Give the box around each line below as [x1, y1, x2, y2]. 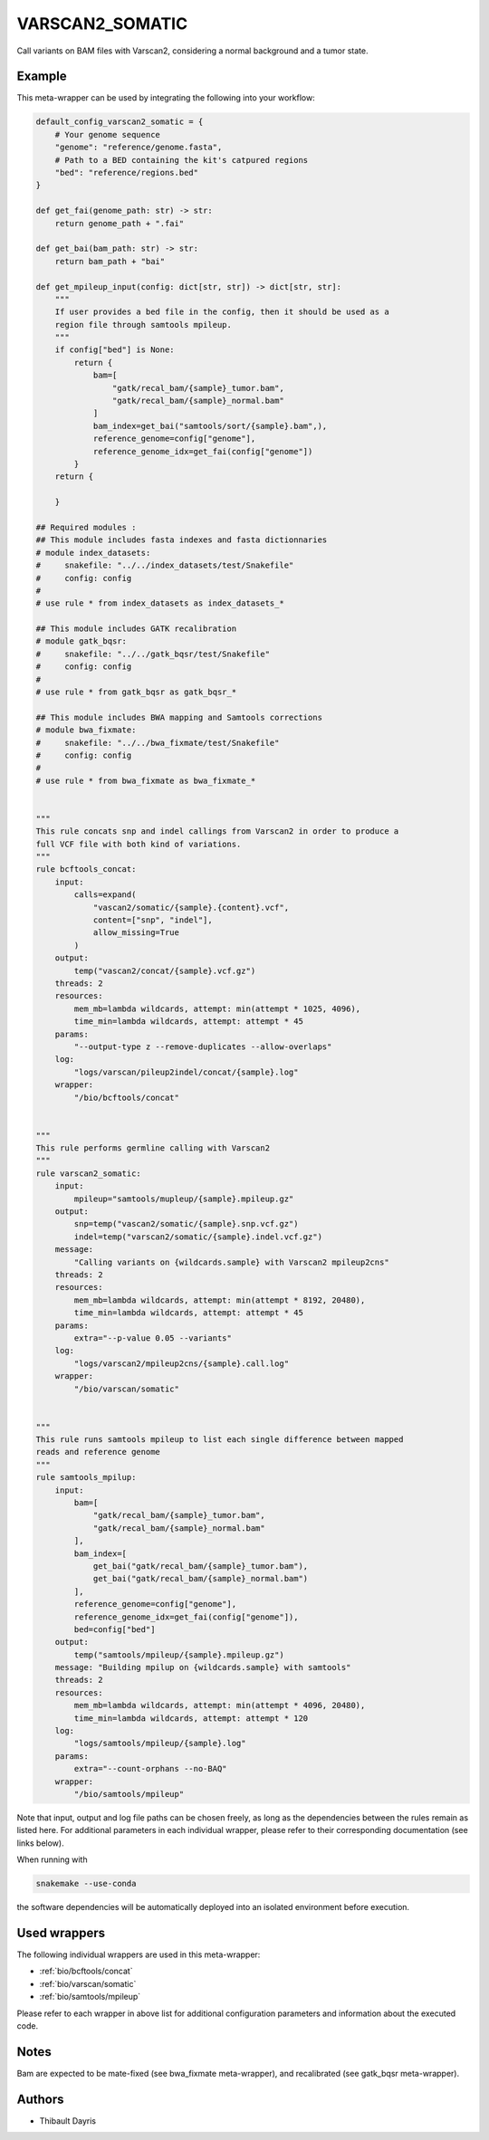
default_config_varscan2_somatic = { [35, 117, 204, 127]
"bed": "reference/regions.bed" [54, 167, 199, 177]
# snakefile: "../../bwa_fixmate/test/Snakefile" [35, 738, 280, 748]
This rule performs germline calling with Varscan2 [35, 1143, 271, 1153]
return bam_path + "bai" [54, 256, 166, 266]
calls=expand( [73, 890, 137, 900]
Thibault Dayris [39, 2115, 97, 2126]
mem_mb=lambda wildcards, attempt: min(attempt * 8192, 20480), [73, 1295, 366, 1305]
